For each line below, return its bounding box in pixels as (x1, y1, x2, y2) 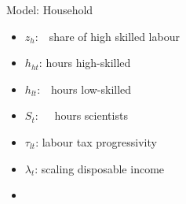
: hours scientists (35, 107, 128, 124)
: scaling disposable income (35, 160, 165, 176)
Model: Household (6, 2, 93, 17)
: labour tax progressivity (35, 133, 157, 150)
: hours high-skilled (38, 54, 131, 71)
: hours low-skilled (37, 80, 132, 97)
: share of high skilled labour (35, 28, 180, 44)
